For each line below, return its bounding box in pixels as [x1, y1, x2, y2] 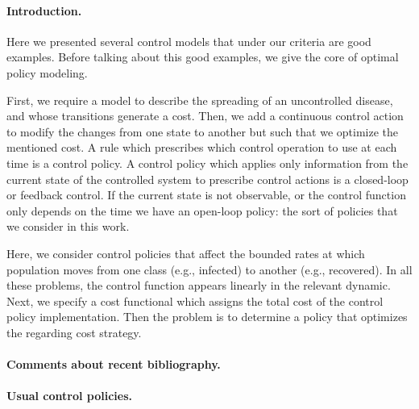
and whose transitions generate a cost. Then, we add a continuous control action [6, 107, 404, 124]
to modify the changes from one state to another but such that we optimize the [6, 123, 398, 140]
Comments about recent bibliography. [6, 356, 221, 373]
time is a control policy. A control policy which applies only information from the [6, 154, 409, 171]
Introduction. [6, 2, 82, 19]
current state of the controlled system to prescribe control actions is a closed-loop [6, 170, 409, 187]
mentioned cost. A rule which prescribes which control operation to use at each [6, 139, 397, 156]
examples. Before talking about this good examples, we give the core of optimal [6, 48, 399, 65]
